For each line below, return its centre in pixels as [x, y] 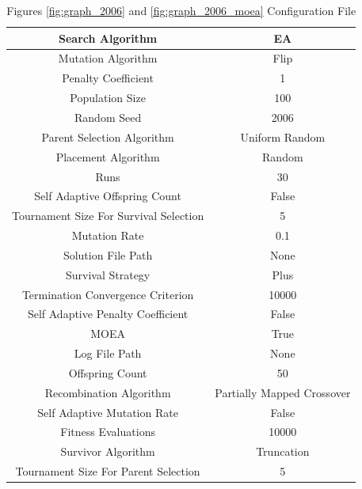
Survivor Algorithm [108, 451]
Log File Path [108, 353]
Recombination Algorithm [108, 392]
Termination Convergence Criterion [108, 294]
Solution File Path [108, 254]
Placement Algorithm [108, 156]
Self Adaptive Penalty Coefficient [108, 314]
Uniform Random [283, 136]
